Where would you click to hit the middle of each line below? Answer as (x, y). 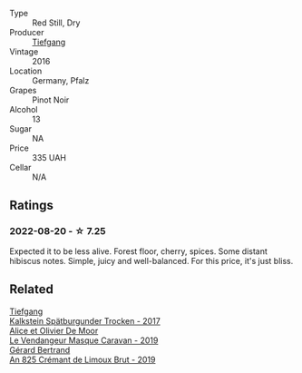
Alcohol (24, 109)
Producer (27, 32)
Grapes (23, 90)
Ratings (32, 206)
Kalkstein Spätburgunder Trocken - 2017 (85, 320)
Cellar (20, 167)
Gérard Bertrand (40, 349)
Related (32, 290)
